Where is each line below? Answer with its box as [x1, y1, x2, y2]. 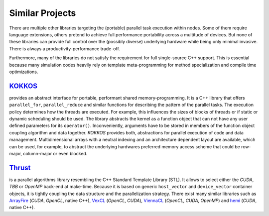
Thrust [9, 163, 31, 172]
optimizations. [9, 69, 38, 75]
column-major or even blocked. [23, 150, 88, 156]
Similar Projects [9, 7, 76, 18]
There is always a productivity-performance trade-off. [9, 45, 121, 52]
